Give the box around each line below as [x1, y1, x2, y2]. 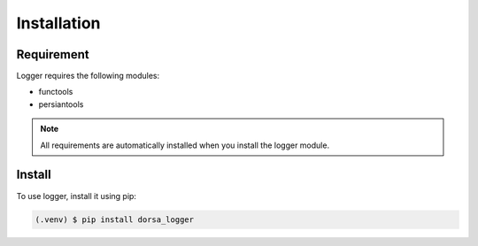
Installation [16, 13, 101, 33]
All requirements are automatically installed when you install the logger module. [40, 140, 330, 150]
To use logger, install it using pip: [16, 190, 137, 201]
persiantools [38, 98, 84, 110]
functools [38, 87, 73, 97]
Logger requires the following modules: [16, 71, 159, 81]
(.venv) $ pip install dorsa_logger [35, 214, 195, 225]
